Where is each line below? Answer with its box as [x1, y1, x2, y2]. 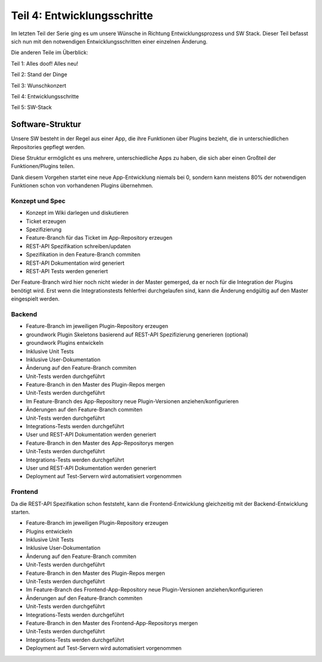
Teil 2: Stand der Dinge [11, 71, 68, 78]
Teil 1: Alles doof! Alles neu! [11, 60, 79, 67]
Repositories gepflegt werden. [11, 143, 86, 150]
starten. [11, 508, 30, 515]
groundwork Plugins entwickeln [26, 339, 104, 347]
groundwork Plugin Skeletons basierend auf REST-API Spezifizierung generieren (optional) [26, 331, 249, 338]
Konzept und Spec [11, 197, 66, 205]
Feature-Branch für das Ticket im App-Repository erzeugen [26, 234, 173, 242]
